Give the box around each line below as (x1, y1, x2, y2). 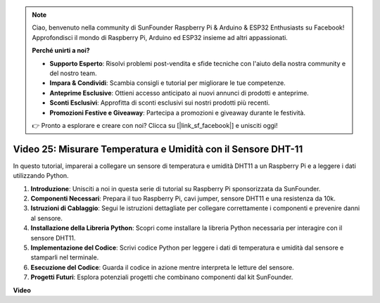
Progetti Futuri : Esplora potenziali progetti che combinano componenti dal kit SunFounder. (30, 273, 293, 281)
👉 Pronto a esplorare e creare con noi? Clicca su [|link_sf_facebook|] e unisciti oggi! (32, 121, 278, 129)
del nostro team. (49, 69, 97, 77)
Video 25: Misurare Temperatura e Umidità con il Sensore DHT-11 (13, 143, 303, 155)
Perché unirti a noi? (32, 46, 91, 55)
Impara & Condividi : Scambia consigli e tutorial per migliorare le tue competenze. (49, 79, 286, 87)
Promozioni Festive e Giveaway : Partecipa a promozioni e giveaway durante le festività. (49, 108, 306, 117)
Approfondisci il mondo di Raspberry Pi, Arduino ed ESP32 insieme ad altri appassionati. (32, 33, 288, 41)
